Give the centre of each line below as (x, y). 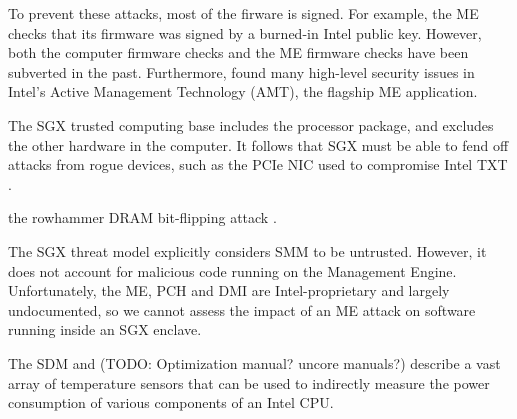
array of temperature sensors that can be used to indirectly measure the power (249, 382)
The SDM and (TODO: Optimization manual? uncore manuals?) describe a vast (254, 362)
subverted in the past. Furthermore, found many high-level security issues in (241, 71)
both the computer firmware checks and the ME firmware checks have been (238, 52)
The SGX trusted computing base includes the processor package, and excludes (251, 124)
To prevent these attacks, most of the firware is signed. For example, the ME (243, 13)
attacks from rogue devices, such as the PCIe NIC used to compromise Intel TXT (258, 164)
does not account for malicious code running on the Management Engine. (232, 270)
